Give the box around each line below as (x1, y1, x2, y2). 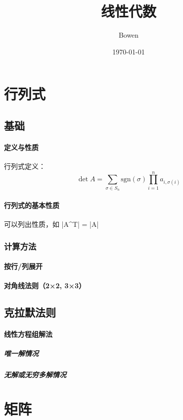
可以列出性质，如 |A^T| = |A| (4, 219, 99, 229)
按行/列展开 (4, 261, 43, 271)
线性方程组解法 (4, 329, 52, 339)
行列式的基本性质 (4, 200, 59, 210)
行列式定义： (4, 161, 46, 171)
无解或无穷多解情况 (4, 369, 66, 380)
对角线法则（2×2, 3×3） (4, 280, 86, 291)
